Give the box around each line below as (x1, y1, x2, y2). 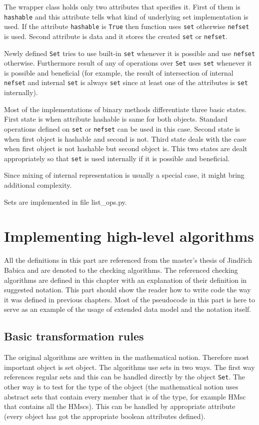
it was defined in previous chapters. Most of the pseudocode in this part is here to (4, 294, 255, 304)
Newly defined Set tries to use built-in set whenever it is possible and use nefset (4, 48, 255, 58)
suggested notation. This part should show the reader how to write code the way (4, 284, 251, 295)
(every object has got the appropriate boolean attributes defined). (4, 410, 205, 421)
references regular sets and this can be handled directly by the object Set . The (4, 371, 245, 382)
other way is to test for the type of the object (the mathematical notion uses (4, 381, 238, 391)
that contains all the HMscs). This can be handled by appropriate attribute (4, 401, 235, 411)
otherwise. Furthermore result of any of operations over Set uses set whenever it (4, 58, 252, 68)
